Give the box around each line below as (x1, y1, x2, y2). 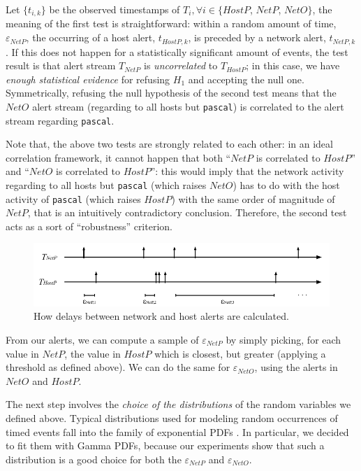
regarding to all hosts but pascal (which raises (6, 177, 207, 192)
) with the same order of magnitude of (171, 191, 335, 206)
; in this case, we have (246, 58, 340, 73)
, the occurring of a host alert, (26, 30, 156, 45)
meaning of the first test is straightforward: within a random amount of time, (6, 16, 337, 31)
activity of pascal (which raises (6, 191, 141, 206)
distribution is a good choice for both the (6, 451, 182, 466)
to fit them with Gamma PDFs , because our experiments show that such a (6, 438, 325, 453)
